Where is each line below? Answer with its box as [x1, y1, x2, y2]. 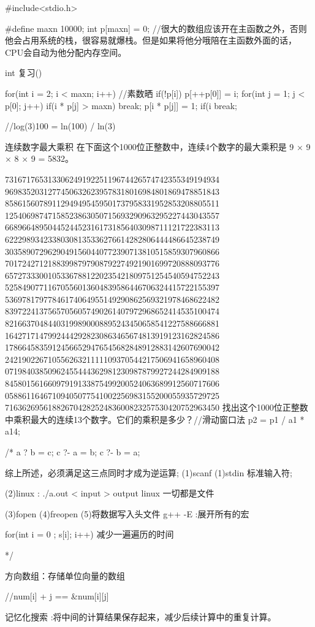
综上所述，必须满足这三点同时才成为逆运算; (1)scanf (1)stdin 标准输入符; [5, 466, 292, 479]
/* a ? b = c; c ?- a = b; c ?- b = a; [5, 446, 140, 458]
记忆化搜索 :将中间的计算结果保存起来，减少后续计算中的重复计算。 [5, 610, 276, 623]
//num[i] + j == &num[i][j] [5, 590, 109, 602]
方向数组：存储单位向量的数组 [5, 569, 125, 582]
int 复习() [5, 66, 42, 79]
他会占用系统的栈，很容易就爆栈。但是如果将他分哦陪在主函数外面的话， [5, 34, 297, 47]
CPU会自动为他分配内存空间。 [5, 45, 127, 58]
